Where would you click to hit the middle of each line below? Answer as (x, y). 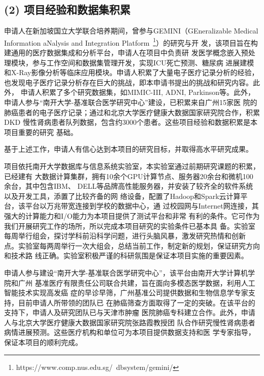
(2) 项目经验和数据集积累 (67, 9)
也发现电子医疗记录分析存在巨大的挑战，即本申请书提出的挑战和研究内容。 (128, 82)
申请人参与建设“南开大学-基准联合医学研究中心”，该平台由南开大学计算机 (126, 272)
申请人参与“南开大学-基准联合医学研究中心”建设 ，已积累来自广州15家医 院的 (131, 102)
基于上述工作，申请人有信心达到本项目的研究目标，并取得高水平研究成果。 (128, 149)
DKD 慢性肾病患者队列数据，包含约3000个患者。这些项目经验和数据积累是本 (131, 122)
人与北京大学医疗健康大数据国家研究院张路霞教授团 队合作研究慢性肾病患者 (130, 322)
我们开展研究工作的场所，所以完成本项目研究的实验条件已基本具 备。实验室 (130, 226)
